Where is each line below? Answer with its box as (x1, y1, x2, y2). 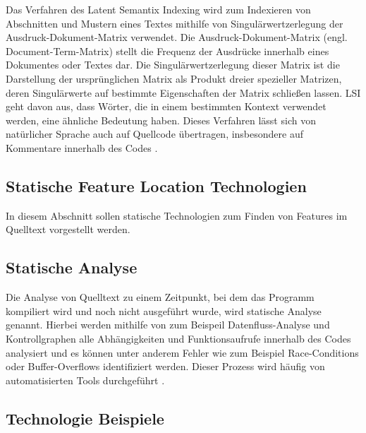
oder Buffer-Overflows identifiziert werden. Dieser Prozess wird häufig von (6, 359, 325, 374)
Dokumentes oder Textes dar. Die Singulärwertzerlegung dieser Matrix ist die (6, 57, 340, 72)
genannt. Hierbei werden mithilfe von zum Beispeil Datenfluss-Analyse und (6, 317, 330, 332)
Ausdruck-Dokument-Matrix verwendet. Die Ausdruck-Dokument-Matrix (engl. (6, 30, 348, 45)
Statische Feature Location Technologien (6, 174, 307, 196)
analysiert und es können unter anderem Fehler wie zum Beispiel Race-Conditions (6, 345, 359, 360)
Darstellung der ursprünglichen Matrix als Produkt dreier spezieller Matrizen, (6, 71, 342, 85)
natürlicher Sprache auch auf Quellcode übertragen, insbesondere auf (6, 126, 304, 141)
